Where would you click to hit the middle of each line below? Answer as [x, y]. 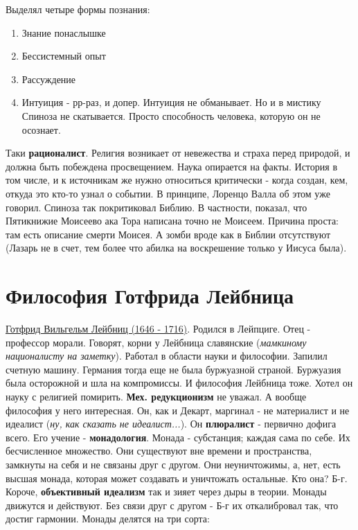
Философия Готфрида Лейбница [150, 295]
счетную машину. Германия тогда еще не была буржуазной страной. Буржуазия [173, 369]
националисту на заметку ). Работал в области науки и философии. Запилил [167, 356]
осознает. [41, 129]
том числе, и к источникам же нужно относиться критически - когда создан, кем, [177, 180]
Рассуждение [49, 79]
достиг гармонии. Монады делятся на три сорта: [108, 519]
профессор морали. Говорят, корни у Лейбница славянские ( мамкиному [156, 342]
